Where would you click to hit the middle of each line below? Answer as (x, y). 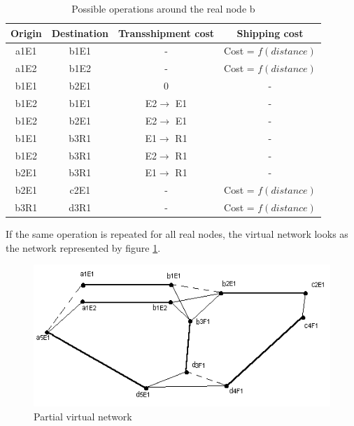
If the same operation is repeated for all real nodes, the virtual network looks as (177, 234)
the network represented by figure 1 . (83, 247)
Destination (80, 33)
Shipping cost (270, 33)
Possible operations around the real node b (163, 8)
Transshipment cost (166, 33)
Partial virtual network (83, 416)
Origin (26, 33)
